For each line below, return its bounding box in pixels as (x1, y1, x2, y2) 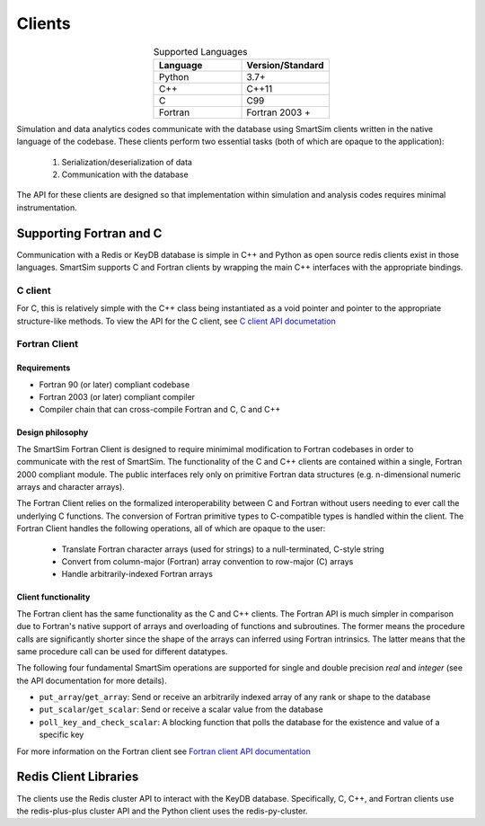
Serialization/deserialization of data (61, 156, 193, 167)
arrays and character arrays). (16, 482, 125, 492)
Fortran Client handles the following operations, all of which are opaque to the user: (16, 523, 326, 534)
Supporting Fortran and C (16, 226, 163, 241)
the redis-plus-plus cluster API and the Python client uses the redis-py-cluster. (16, 805, 308, 816)
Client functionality (16, 591, 91, 602)
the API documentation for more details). (16, 675, 168, 686)
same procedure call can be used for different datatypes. (16, 645, 228, 656)
